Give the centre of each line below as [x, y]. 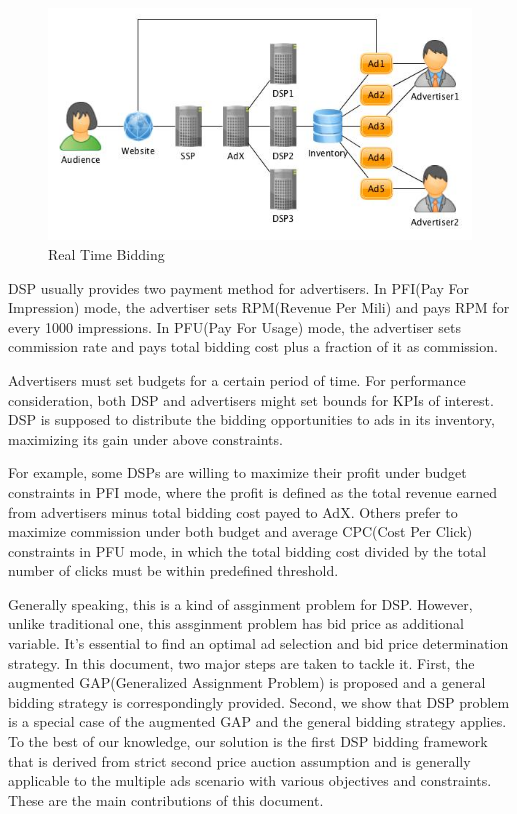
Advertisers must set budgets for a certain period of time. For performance [237, 379]
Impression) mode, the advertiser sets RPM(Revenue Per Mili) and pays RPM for [259, 307]
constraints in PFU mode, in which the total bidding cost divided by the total [247, 550]
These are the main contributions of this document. [166, 799]
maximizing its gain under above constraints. [145, 438]
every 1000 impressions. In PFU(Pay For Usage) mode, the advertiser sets [234, 326]
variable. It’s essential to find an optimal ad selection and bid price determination [258, 643]
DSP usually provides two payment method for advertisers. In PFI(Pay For [238, 287]
